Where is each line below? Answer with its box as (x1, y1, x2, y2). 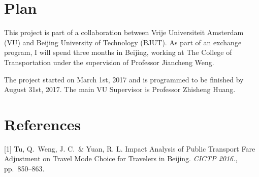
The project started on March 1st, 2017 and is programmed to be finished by (4, 74, 244, 84)
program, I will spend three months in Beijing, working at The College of (4, 47, 232, 57)
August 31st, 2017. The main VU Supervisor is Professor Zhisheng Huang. (4, 84, 236, 95)
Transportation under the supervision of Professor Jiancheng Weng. (4, 56, 214, 67)
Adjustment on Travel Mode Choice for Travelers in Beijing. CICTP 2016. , (4, 153, 238, 164)
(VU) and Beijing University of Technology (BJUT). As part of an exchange (4, 37, 242, 47)
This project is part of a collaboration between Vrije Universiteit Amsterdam (4, 27, 244, 38)
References (4, 113, 81, 134)
